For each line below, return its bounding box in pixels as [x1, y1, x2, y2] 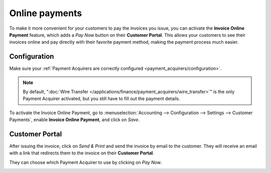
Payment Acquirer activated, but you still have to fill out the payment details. [23, 96, 181, 102]
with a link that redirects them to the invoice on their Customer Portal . [9, 150, 154, 156]
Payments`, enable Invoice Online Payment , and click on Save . [9, 117, 140, 123]
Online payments [9, 8, 82, 19]
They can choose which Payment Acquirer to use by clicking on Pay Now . [9, 159, 163, 165]
